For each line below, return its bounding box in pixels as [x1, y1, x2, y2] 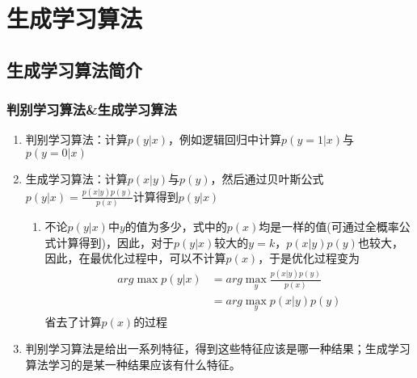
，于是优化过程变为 [258, 250, 360, 267]
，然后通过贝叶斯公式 [210, 170, 324, 187]
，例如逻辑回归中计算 [168, 131, 282, 148]
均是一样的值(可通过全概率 [259, 218, 399, 235]
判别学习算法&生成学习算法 [6, 99, 177, 120]
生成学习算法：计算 [25, 170, 128, 187]
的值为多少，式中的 [124, 218, 227, 235]
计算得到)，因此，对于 [56, 233, 175, 250]
